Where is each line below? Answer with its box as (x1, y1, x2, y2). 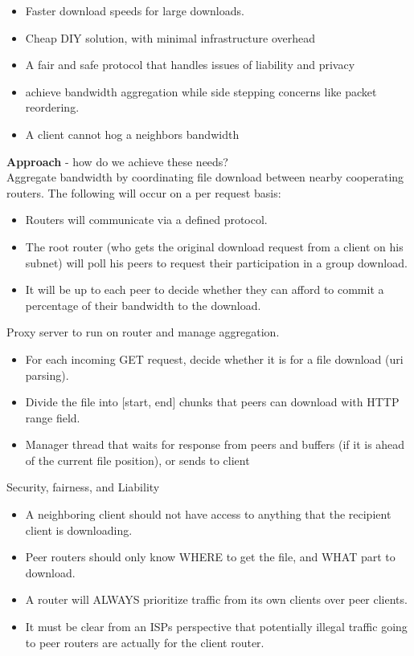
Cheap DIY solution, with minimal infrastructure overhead (25, 29, 316, 46)
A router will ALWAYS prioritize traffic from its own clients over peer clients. (25, 591, 408, 608)
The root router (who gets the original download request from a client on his (25, 238, 404, 255)
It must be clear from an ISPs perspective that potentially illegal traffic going (25, 618, 408, 635)
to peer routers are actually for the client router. (25, 634, 264, 650)
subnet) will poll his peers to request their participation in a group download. (25, 254, 408, 271)
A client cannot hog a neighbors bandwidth (25, 125, 240, 142)
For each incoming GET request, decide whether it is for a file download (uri (25, 350, 404, 367)
